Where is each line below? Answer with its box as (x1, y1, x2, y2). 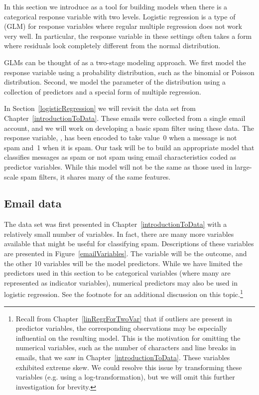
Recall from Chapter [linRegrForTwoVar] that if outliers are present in (15, 313, 232, 323)
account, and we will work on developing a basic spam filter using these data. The (4, 122, 255, 133)
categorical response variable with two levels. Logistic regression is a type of (4, 11, 236, 21)
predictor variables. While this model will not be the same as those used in (4, 161, 233, 172)
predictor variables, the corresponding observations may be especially (15, 323, 227, 333)
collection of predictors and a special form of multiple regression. (4, 86, 202, 97)
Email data (4, 196, 62, 211)
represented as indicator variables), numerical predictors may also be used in (4, 277, 238, 288)
